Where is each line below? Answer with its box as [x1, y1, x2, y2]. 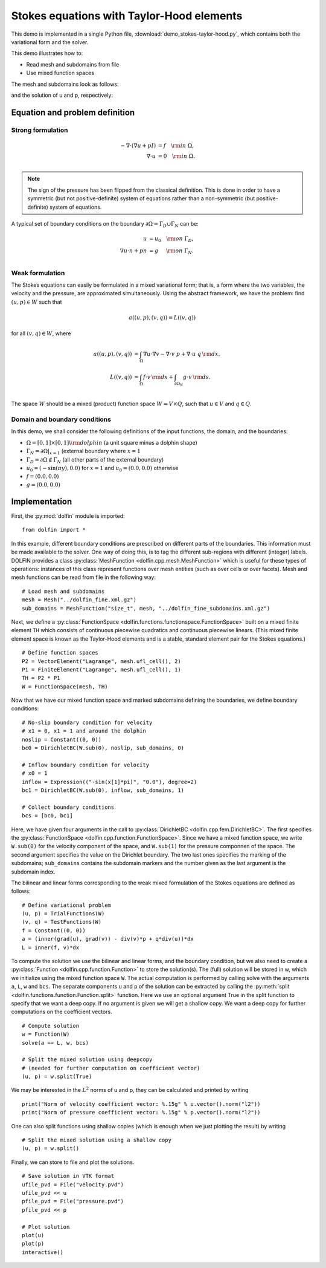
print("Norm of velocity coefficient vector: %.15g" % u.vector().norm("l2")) [22, 1100, 261, 1107]
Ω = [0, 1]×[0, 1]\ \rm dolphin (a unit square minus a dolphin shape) [26, 439, 197, 446]
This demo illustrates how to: [11, 50, 83, 57]
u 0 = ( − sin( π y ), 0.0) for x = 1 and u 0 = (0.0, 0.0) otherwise [26, 464, 179, 473]
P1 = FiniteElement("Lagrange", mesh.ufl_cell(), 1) [22, 666, 181, 673]
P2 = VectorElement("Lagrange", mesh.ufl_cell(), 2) [22, 658, 181, 665]
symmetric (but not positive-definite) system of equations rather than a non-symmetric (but [27, 195, 255, 202]
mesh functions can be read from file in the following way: [11, 574, 156, 581]
